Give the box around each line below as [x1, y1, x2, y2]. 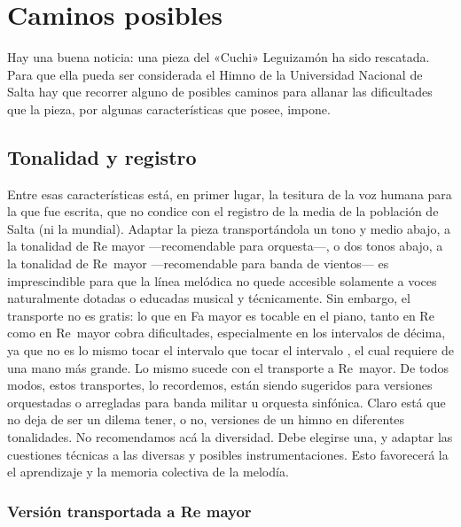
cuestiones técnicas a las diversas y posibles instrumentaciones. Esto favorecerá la [7, 445, 449, 463]
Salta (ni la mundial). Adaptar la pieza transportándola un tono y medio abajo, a [7, 219, 450, 237]
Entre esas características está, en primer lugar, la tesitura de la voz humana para [7, 184, 452, 203]
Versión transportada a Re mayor [7, 500, 252, 522]
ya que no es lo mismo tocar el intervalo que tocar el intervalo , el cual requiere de [7, 341, 454, 360]
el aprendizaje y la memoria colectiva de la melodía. [7, 462, 289, 481]
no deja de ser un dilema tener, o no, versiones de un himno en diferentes [7, 410, 405, 429]
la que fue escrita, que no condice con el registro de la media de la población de [7, 202, 439, 221]
